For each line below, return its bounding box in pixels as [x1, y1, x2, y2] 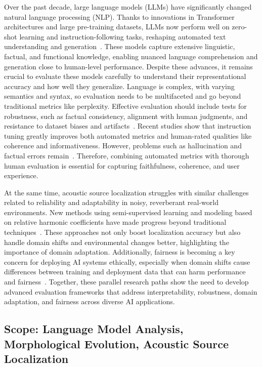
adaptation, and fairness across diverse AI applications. [4, 296, 175, 307]
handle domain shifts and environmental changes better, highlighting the [4, 236, 229, 247]
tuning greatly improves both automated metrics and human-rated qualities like [4, 130, 252, 141]
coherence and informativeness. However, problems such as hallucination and [4, 140, 242, 151]
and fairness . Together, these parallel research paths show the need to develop [4, 276, 249, 287]
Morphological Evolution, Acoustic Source [4, 336, 229, 351]
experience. [4, 170, 38, 181]
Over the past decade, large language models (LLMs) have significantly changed [4, 2, 252, 12]
